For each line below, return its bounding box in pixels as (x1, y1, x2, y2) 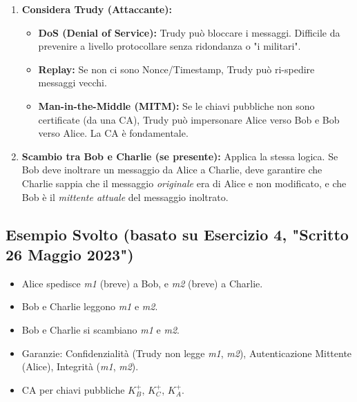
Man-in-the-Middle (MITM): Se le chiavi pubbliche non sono (38, 98, 315, 113)
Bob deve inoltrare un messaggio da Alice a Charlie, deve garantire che (21, 162, 322, 177)
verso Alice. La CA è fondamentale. (38, 126, 189, 140)
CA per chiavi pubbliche (21, 382, 125, 396)
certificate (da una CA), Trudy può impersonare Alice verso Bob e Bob (38, 112, 340, 126)
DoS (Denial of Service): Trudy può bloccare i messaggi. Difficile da (38, 25, 340, 39)
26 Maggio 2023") (6, 243, 134, 265)
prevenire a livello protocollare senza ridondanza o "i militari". (38, 39, 301, 53)
